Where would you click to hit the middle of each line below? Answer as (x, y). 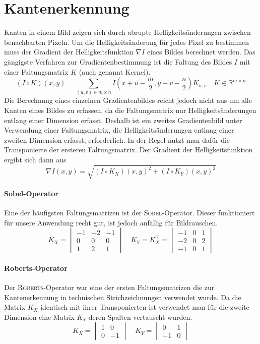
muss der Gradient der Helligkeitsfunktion (69, 52)
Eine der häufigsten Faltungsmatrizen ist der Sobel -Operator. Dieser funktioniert (129, 212)
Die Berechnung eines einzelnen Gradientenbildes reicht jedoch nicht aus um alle (128, 100)
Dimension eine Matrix (39, 317)
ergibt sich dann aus (35, 159)
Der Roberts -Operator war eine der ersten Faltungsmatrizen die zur (109, 287)
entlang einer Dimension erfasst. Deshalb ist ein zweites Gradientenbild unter (123, 120)
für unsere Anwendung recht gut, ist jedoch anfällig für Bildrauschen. (111, 222)
